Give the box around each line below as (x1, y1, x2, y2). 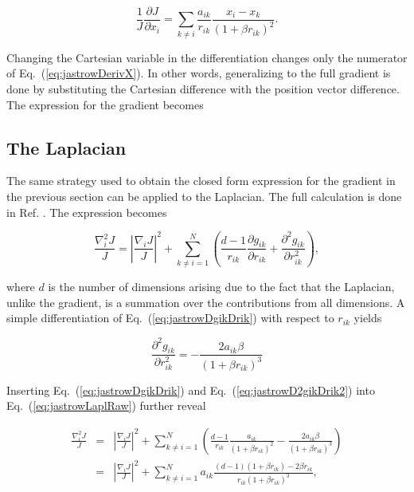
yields (353, 309, 382, 326)
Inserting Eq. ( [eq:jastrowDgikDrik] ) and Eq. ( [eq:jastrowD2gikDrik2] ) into (6, 381, 375, 398)
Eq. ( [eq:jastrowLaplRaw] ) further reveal (6, 397, 206, 414)
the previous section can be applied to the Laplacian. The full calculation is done (6, 187, 402, 204)
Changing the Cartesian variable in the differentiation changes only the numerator (6, 49, 408, 65)
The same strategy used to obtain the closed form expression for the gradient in (6, 172, 396, 189)
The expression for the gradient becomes (6, 96, 204, 112)
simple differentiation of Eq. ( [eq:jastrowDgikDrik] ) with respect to (6, 309, 334, 326)
